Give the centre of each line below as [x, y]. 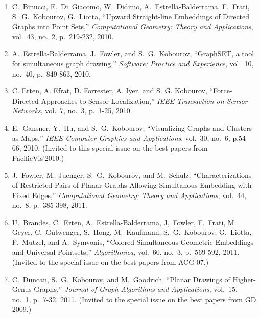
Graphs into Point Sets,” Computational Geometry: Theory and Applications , [133, 26]
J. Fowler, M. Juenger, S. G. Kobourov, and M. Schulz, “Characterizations [132, 175]
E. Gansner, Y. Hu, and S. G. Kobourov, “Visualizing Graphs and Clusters [132, 127]
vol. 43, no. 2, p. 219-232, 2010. [63, 36]
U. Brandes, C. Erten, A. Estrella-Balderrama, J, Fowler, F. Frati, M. [124, 222]
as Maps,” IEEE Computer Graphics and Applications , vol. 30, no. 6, [121, 138]
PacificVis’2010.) [38, 157]
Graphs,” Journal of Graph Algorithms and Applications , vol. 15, [136, 289]
